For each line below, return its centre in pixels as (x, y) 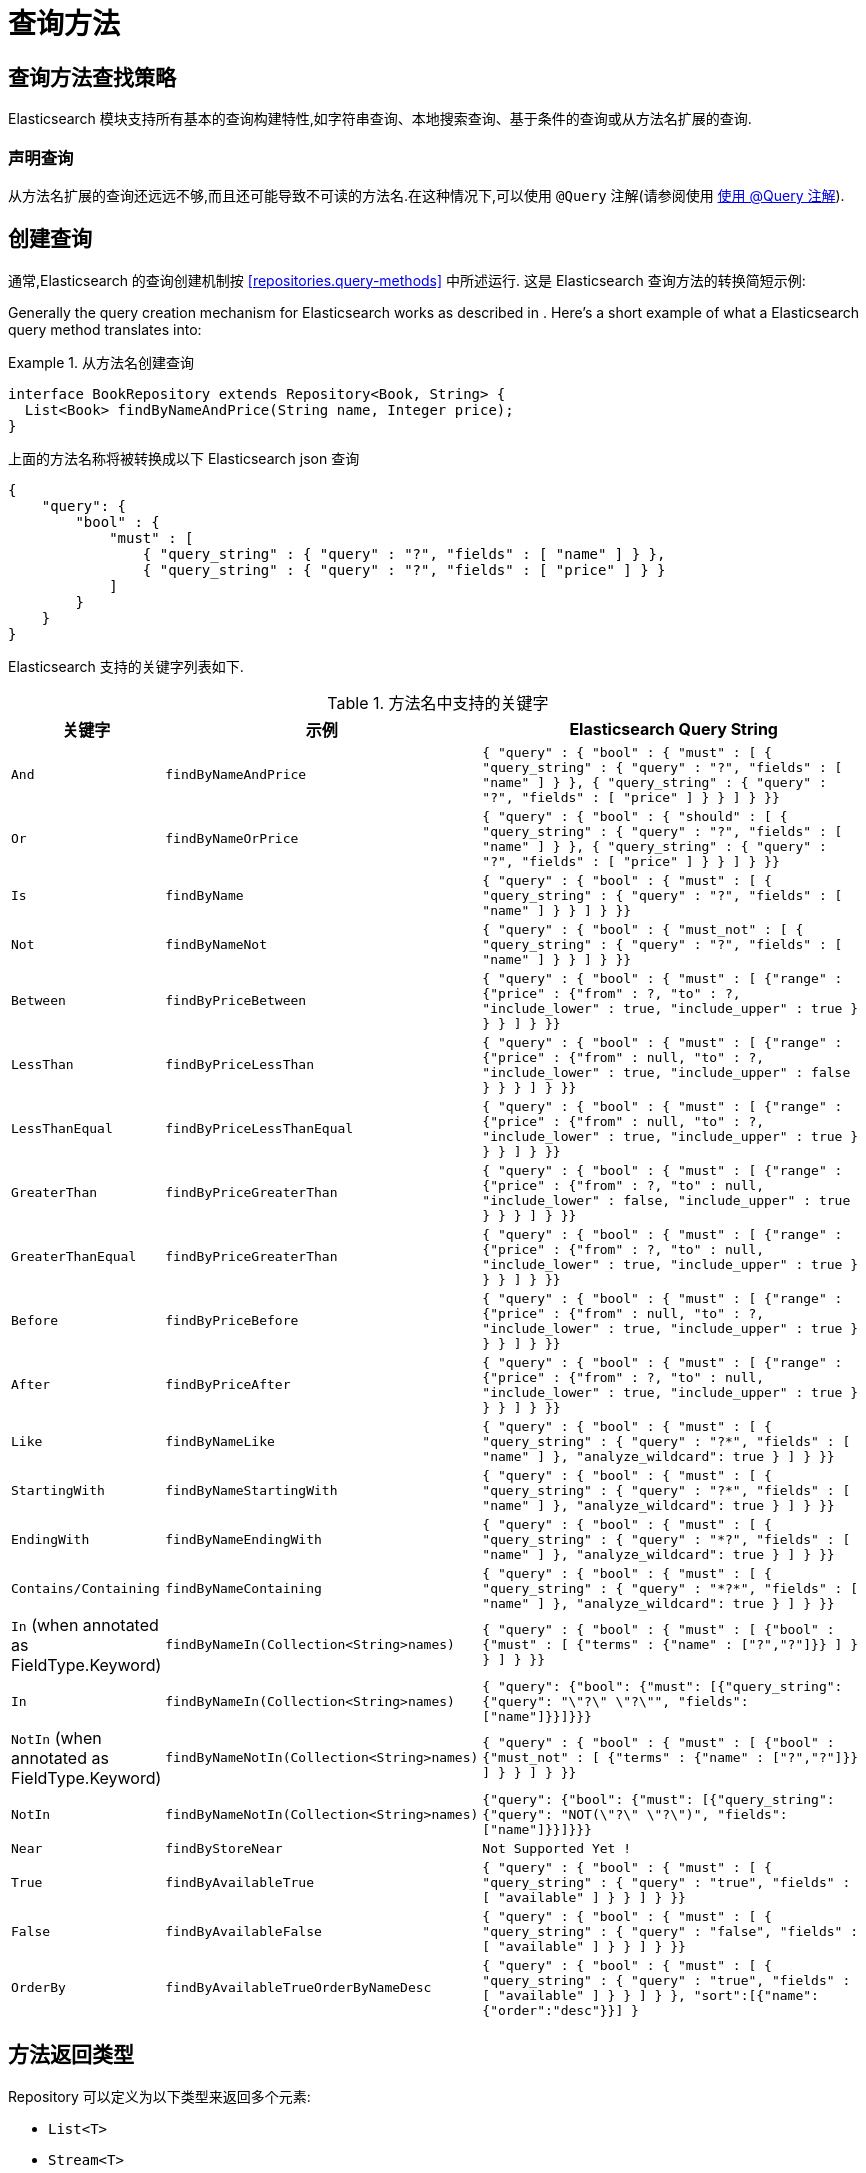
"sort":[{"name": (756, 1995)
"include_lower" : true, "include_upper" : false (666, 1072)
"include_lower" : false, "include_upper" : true (666, 1200)
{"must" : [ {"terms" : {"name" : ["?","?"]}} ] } (670, 1645)
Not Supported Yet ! (557, 1848)
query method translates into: (105, 329)
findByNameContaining (243, 1588)
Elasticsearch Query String (673, 728)
